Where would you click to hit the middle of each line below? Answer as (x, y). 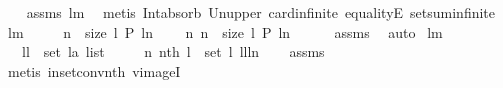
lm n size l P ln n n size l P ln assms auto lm (225, 31)
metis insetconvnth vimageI (94, 70)
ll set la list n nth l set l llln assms (173, 51)
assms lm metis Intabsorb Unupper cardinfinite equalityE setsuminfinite (261, 12)
